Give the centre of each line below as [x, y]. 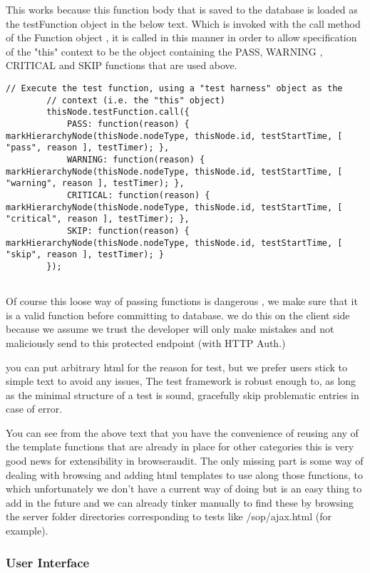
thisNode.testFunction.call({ [118, 112]
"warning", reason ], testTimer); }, [95, 184]
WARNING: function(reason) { [136, 159]
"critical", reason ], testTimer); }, [98, 219]
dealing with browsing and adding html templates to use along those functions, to [184, 474]
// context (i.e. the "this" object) [136, 100]
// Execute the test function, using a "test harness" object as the [174, 88]
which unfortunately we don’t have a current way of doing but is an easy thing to [184, 489]
